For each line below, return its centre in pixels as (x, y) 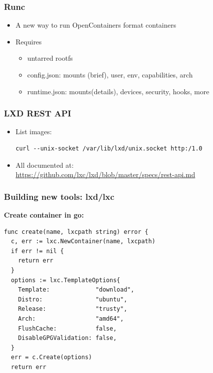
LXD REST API (38, 113)
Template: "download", (76, 290)
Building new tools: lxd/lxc (59, 196)
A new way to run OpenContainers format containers (96, 25)
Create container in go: (44, 215)
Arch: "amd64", (71, 318)
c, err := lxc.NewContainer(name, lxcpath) (83, 242)
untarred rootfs (50, 58)
